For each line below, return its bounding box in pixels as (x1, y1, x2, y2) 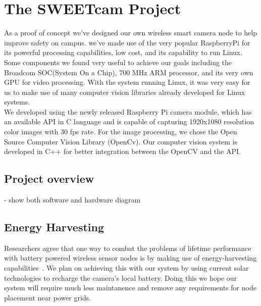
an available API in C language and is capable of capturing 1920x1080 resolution (4, 116, 254, 127)
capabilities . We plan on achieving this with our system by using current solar (4, 263, 249, 273)
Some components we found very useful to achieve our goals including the (4, 57, 232, 67)
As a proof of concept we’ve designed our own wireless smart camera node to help (4, 27, 257, 38)
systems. (4, 96, 30, 107)
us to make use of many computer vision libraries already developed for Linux (4, 86, 245, 97)
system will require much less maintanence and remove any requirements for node (4, 282, 256, 293)
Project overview (4, 171, 94, 186)
